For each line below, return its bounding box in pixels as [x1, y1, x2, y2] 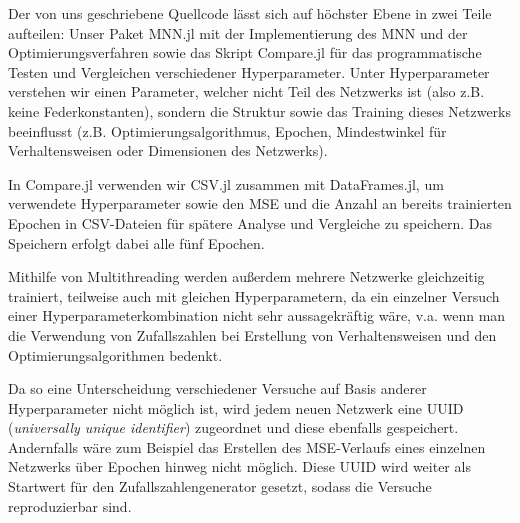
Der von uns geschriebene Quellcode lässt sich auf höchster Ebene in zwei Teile [8, 3, 492, 23]
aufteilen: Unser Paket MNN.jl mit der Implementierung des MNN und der [8, 22, 468, 43]
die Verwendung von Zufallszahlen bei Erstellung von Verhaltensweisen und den [8, 324, 497, 345]
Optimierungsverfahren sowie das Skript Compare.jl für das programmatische [8, 42, 482, 63]
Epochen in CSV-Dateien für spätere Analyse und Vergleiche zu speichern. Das [8, 212, 493, 233]
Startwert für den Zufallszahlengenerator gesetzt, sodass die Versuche [8, 476, 432, 497]
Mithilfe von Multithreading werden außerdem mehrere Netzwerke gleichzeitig [8, 266, 485, 287]
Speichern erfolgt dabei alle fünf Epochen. [8, 232, 265, 253]
